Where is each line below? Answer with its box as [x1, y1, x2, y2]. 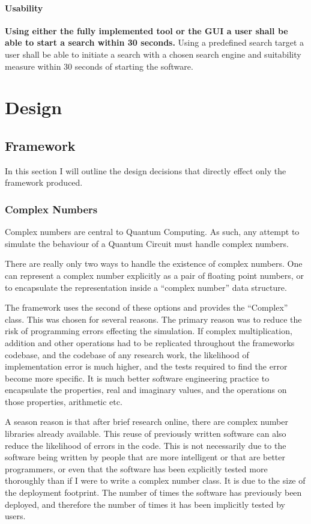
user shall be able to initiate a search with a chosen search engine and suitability [5, 47, 301, 60]
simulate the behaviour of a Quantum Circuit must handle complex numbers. [5, 237, 289, 249]
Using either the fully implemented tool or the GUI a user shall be [5, 24, 288, 37]
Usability [5, 1, 43, 14]
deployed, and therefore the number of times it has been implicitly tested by [5, 498, 286, 510]
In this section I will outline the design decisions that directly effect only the [5, 164, 286, 177]
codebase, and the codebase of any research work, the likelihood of [5, 348, 249, 361]
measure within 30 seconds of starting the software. [5, 59, 193, 72]
